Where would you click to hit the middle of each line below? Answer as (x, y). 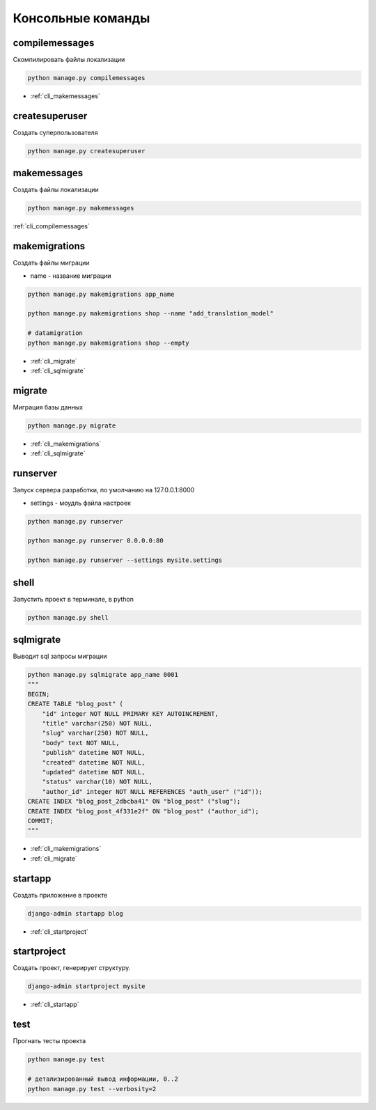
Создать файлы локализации (56, 190)
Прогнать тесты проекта (49, 1041)
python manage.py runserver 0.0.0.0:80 (95, 541)
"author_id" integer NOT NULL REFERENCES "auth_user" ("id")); (152, 791)
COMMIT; (40, 821)
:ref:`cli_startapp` (55, 1005)
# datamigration (55, 333)
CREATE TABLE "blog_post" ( (75, 704)
